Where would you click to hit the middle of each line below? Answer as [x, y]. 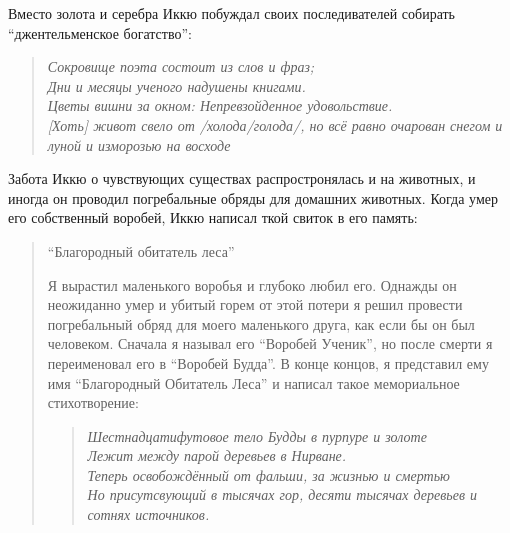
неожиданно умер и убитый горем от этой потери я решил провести [255, 304]
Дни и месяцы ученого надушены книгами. [176, 85]
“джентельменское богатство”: [100, 32]
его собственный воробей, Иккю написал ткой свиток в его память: [213, 217]
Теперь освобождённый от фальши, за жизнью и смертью [268, 474]
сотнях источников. [148, 514]
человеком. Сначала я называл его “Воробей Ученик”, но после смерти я [270, 343]
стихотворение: [93, 402]
